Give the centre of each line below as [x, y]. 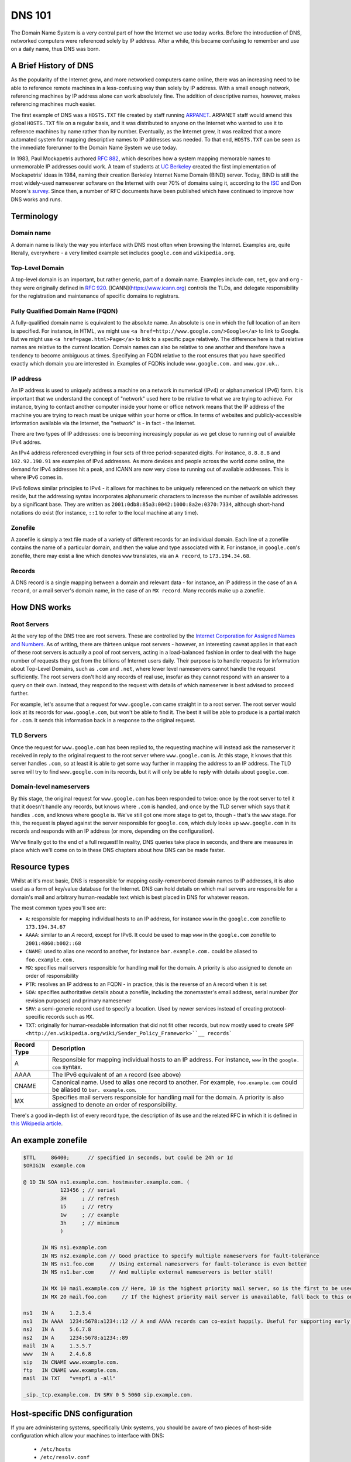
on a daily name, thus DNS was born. [56, 49]
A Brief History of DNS [52, 66]
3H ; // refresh [90, 1198]
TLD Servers [29, 736]
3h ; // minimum [90, 1223]
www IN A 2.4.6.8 [57, 1354]
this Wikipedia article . [37, 1123]
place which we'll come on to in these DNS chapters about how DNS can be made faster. [118, 850]
